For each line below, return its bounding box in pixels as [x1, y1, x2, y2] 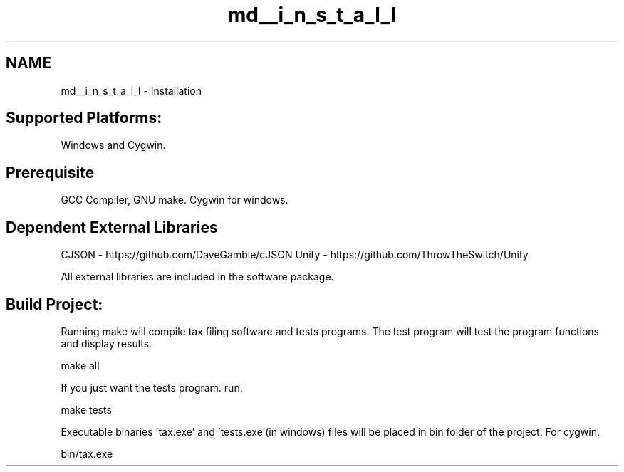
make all [61, 359, 100, 372]
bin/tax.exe [61, 447, 113, 460]
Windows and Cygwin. [61, 139, 166, 152]
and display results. [61, 337, 152, 350]
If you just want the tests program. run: [61, 381, 243, 394]
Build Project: [6, 295, 103, 313]
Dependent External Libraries [6, 218, 218, 236]
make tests [61, 403, 112, 416]
